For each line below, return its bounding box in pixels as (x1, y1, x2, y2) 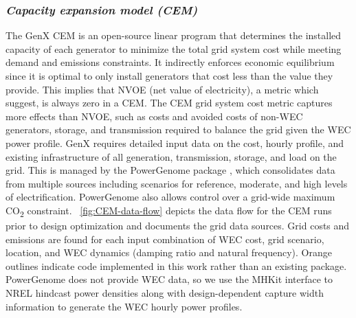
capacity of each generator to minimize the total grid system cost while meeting (5, 41, 342, 56)
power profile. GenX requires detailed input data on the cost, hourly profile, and (5, 135, 344, 150)
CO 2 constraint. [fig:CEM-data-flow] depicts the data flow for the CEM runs (5, 203, 332, 219)
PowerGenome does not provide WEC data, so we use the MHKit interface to (5, 272, 333, 286)
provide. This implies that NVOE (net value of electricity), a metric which (5, 82, 319, 96)
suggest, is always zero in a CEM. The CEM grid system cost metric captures (5, 95, 333, 110)
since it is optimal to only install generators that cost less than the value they (5, 69, 333, 82)
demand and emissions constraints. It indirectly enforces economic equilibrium (5, 55, 335, 69)
